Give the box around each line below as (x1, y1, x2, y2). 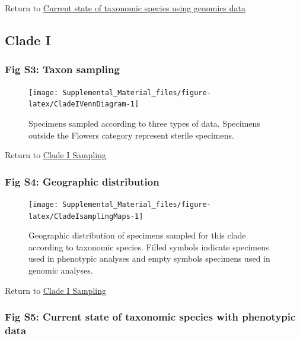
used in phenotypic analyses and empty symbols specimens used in (28, 252, 270, 265)
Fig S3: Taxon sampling (5, 62, 120, 77)
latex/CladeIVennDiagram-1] (28, 100, 139, 109)
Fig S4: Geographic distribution (5, 174, 159, 189)
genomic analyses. (28, 264, 93, 276)
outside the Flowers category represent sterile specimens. (28, 128, 234, 141)
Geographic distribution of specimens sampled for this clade (28, 229, 246, 241)
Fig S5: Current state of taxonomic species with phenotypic (5, 309, 296, 324)
